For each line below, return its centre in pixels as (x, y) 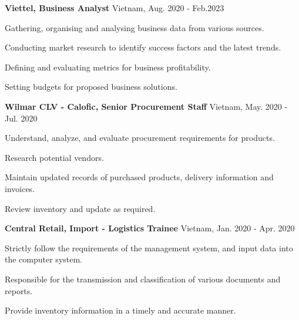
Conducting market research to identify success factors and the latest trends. (143, 47)
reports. (19, 290)
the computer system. (44, 259)
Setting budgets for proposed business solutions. (91, 87)
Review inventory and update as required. (80, 208)
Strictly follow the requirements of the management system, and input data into (149, 247)
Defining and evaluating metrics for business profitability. (108, 67)
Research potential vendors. (54, 157)
